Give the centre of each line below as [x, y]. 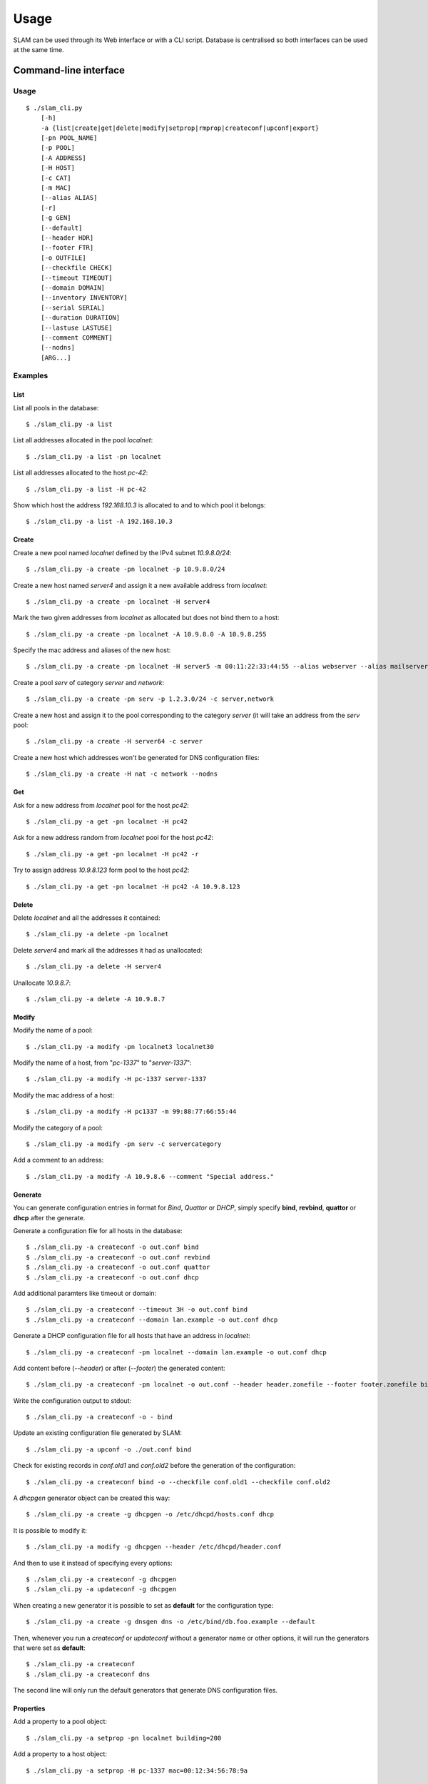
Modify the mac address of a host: [63, 1095]
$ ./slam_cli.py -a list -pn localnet [94, 456]
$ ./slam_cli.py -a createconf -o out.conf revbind [118, 1257]
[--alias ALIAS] [69, 198]
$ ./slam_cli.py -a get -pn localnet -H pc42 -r [112, 854]
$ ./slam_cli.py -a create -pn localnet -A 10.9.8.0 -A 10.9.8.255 [146, 634]
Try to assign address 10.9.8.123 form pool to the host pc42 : [101, 870]
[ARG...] [56, 358]
